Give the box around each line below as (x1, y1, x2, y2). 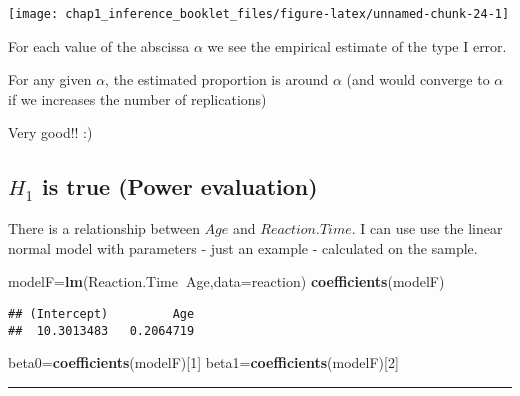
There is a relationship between (8, 218, 200, 239)
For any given (8, 69, 92, 90)
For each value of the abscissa (8, 35, 190, 56)
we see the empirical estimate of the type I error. (207, 35, 507, 56)
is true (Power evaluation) (42, 171, 318, 202)
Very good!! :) (8, 122, 93, 143)
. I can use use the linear (351, 218, 503, 239)
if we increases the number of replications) (8, 88, 267, 109)
